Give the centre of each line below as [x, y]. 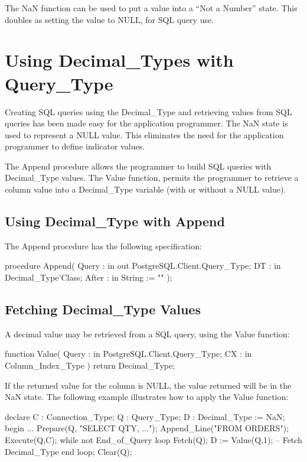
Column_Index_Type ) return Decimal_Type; [90, 365]
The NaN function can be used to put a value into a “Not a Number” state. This [151, 8]
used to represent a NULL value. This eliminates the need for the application [144, 134]
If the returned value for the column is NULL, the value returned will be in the [148, 385]
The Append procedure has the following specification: [103, 245]
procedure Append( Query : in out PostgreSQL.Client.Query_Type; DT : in [143, 266]
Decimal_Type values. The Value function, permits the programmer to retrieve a [152, 178]
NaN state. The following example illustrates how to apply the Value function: [147, 397]
